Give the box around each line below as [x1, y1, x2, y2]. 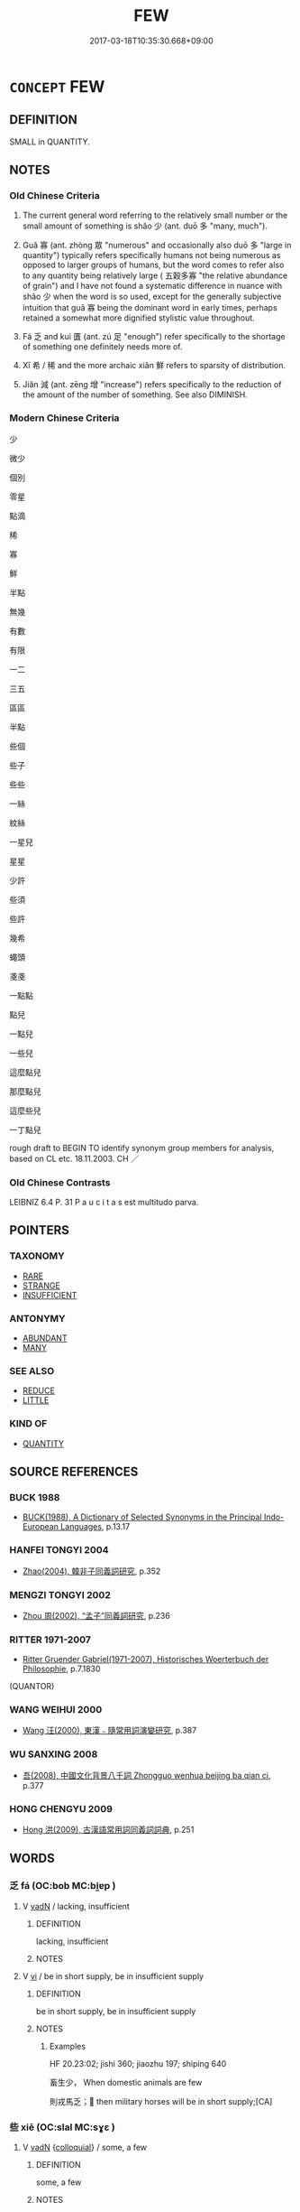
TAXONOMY [9, 1250, 65, 1262]
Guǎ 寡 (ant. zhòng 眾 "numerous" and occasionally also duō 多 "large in [22, 240, 292, 251]
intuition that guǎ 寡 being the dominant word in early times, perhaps [22, 302, 277, 313]
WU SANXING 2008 [9, 1748, 98, 1761]
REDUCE [22, 1385, 56, 1396]
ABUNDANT [22, 1333, 68, 1343]
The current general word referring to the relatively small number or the [22, 209, 288, 221]
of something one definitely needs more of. [22, 341, 183, 352]
